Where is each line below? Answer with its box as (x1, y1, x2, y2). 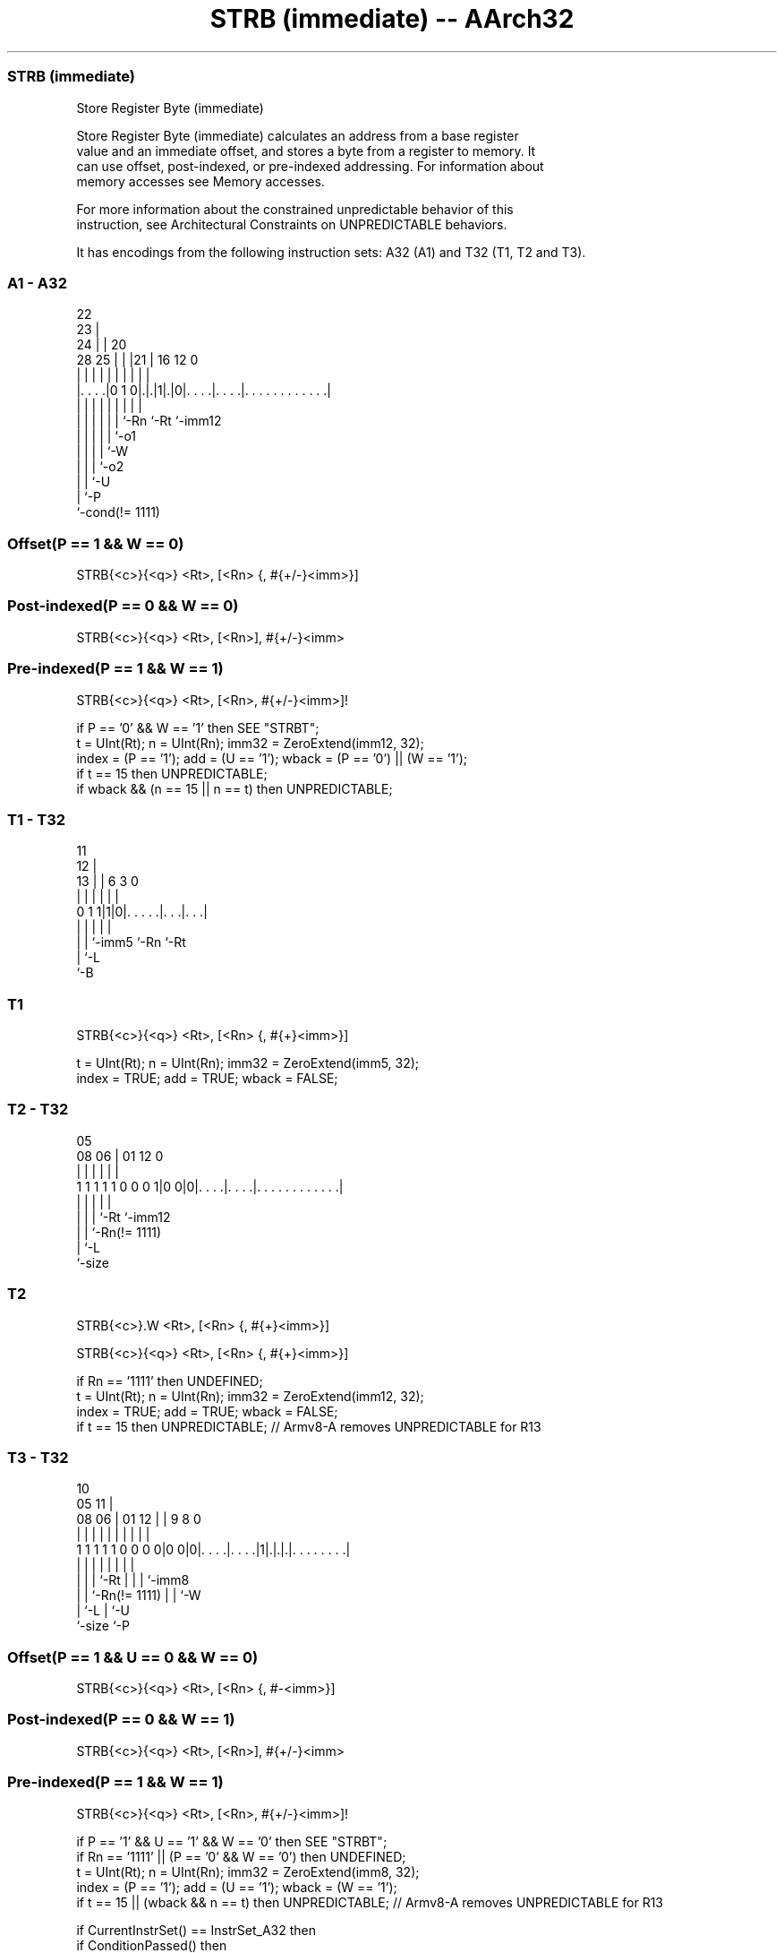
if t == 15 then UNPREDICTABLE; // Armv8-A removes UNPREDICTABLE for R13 (76, 1418, 541, 1434)
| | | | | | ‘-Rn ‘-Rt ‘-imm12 (76, 413, 222, 429)
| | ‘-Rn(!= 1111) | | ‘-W (76, 1587, 201, 1604)
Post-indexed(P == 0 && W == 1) (7, 1710, 235, 1729)
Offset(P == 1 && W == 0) (7, 534, 184, 553)
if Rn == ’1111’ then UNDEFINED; (76, 1372, 263, 1389)
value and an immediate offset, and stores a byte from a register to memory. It (76, 142, 536, 159)
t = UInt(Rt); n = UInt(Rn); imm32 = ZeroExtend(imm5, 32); (76, 1055, 420, 1071)
